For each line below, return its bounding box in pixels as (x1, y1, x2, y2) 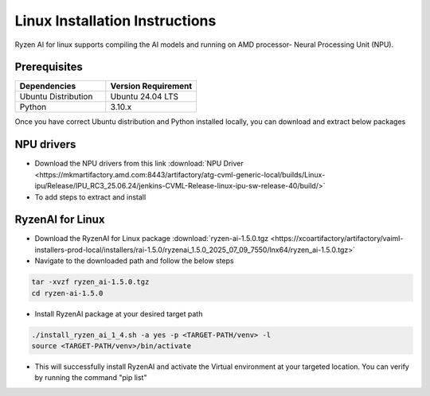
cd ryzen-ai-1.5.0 (31, 289, 104, 297)
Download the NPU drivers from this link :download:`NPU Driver (34, 159, 244, 169)
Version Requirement (110, 80, 193, 91)
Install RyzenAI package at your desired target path (34, 309, 203, 318)
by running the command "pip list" (34, 373, 147, 382)
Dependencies (19, 80, 76, 91)
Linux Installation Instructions (14, 12, 217, 29)
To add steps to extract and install (34, 192, 147, 202)
